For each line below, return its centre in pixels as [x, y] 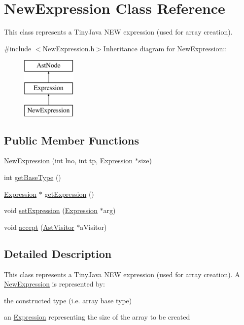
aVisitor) [93, 227]
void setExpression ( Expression [51, 210]
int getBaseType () [33, 177]
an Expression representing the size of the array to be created [97, 317]
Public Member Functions [71, 140]
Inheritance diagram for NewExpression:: [165, 48]
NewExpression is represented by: [54, 284]
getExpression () [69, 194]
